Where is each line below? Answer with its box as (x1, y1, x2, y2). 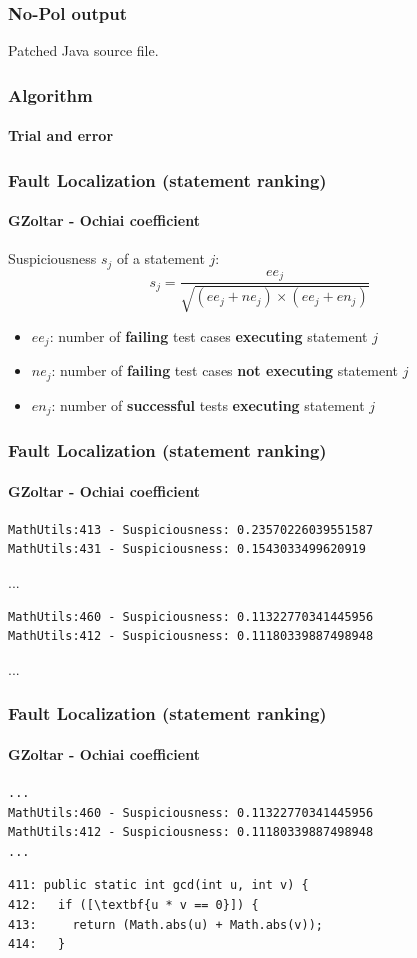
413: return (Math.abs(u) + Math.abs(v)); (8, 917, 323, 932)
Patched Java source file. (8, 40, 159, 61)
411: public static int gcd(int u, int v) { (8, 878, 309, 893)
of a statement (116, 248, 205, 269)
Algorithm (8, 82, 93, 107)
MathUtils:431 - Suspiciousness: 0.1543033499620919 (8, 542, 366, 557)
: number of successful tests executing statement (51, 394, 365, 415)
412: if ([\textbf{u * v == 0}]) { (8, 897, 259, 912)
